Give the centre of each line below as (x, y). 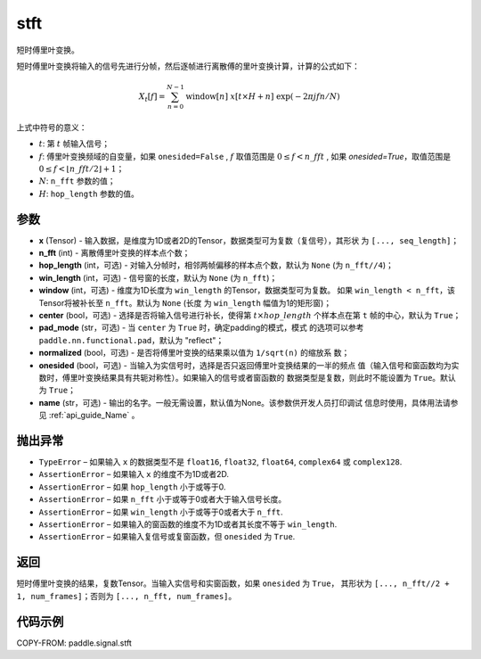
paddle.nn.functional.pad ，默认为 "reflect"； (131, 340)
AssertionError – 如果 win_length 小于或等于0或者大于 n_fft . (161, 512)
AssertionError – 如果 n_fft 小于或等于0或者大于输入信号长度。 (163, 499)
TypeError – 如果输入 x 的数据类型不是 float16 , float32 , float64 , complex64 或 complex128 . (220, 462)
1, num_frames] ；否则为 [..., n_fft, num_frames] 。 (126, 596)
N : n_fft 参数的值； (77, 181)
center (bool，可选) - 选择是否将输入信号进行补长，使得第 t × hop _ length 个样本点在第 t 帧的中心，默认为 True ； (250, 316)
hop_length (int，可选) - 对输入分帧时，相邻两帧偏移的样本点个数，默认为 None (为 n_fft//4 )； (216, 265)
